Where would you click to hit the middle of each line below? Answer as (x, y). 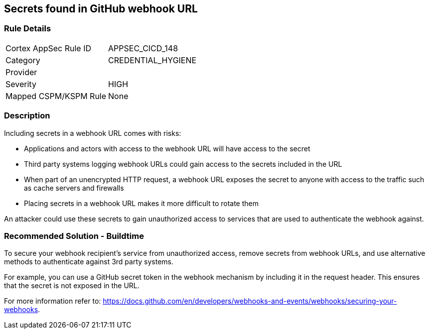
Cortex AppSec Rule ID (49, 48)
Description (27, 116)
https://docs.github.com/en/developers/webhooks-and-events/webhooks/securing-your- (250, 301)
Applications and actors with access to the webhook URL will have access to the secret (167, 148)
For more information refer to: (53, 301)
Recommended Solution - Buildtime (74, 236)
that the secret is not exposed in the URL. (72, 286)
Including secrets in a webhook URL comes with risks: (93, 133)
